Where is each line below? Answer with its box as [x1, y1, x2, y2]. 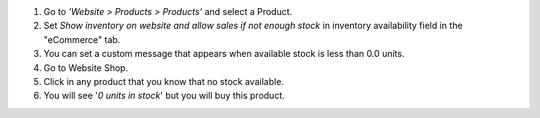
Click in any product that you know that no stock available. [43, 75, 285, 87]
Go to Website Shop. [43, 61, 129, 74]
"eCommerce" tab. [43, 33, 121, 45]
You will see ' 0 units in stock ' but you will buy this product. [43, 90, 285, 102]
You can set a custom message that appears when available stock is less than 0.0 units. [43, 48, 405, 60]
